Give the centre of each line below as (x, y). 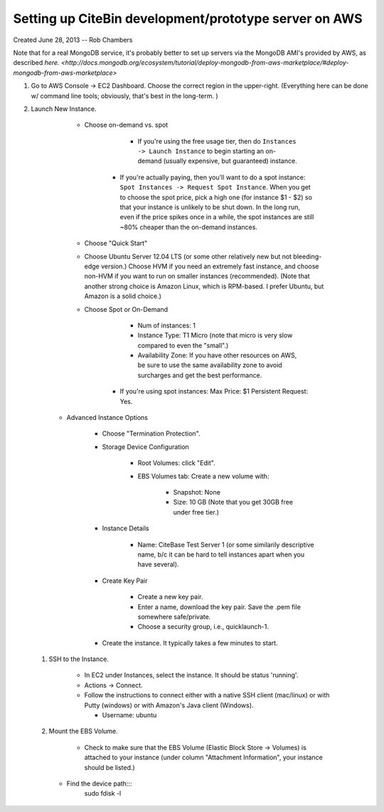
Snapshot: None (197, 492)
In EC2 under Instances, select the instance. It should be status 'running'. (191, 675)
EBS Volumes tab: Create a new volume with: (203, 476)
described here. (36, 63)
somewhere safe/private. (174, 616)
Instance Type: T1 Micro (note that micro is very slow (215, 335)
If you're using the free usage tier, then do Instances (217, 141)
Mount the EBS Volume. (84, 731)
